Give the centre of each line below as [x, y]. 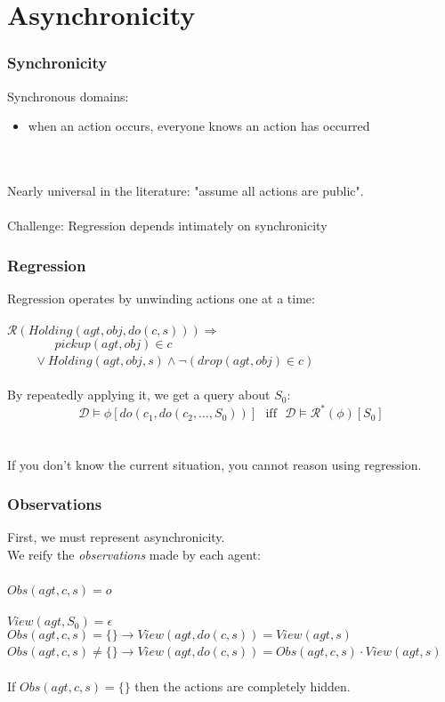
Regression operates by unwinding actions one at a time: [161, 298]
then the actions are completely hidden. [243, 686]
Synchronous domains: [68, 96]
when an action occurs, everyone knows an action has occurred [199, 126]
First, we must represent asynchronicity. [116, 537]
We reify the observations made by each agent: [134, 555]
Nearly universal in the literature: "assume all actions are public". [186, 190]
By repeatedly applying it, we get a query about [139, 395]
